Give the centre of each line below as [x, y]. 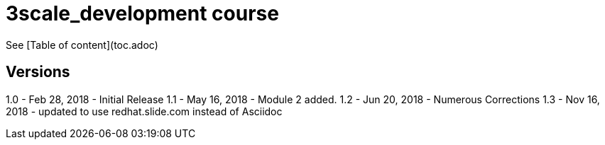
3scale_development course [142, 13]
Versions [38, 72]
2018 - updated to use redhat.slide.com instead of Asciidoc [144, 111]
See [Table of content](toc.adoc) [82, 45]
